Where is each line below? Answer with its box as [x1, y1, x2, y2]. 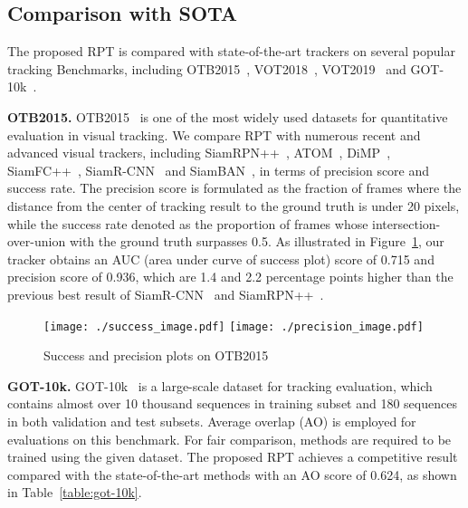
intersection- [372, 214, 441, 233]
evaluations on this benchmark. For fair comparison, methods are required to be [7, 429, 452, 448]
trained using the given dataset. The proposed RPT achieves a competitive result [7, 447, 458, 466]
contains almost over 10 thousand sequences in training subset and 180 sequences [7, 394, 457, 413]
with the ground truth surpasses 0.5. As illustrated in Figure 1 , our [69, 232, 444, 251]
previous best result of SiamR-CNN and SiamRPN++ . [7, 284, 324, 303]
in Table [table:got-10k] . [7, 483, 142, 502]
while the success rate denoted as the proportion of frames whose [7, 214, 368, 233]
